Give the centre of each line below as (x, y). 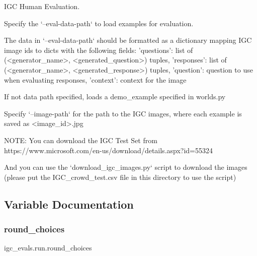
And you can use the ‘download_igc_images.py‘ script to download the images (126, 167)
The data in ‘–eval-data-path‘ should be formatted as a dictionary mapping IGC (128, 40)
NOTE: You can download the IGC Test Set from (81, 140)
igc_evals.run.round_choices (48, 248)
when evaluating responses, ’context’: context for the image (95, 79)
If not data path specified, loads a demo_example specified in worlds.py (115, 97)
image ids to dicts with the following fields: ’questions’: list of (99, 50)
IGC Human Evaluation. (42, 6)
